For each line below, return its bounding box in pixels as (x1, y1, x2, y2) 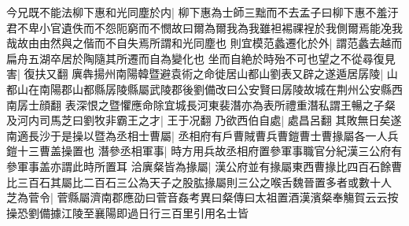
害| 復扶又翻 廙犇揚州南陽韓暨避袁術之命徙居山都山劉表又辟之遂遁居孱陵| (6, 65, 384, 82)
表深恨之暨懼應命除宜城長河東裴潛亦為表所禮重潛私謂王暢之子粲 (64, 96, 396, 113)
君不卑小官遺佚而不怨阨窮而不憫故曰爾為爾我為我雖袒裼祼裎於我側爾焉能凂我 (6, 19, 403, 35)
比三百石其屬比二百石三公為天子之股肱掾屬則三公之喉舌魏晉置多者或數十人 (6, 173, 392, 190)
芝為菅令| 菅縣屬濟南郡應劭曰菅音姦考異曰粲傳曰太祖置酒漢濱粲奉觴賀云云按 (6, 189, 399, 206)
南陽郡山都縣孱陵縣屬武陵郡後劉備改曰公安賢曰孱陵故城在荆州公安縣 (39, 80, 392, 97)
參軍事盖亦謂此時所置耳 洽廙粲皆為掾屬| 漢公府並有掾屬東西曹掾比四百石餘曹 (6, 157, 403, 174)
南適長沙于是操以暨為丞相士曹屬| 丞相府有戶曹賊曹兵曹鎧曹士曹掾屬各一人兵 (6, 127, 399, 143)
